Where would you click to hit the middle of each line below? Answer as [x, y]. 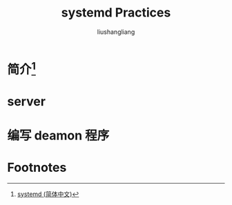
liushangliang [116, 32]
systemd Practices [116, 13]
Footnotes [37, 167]
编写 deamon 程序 [58, 135]
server [27, 102]
